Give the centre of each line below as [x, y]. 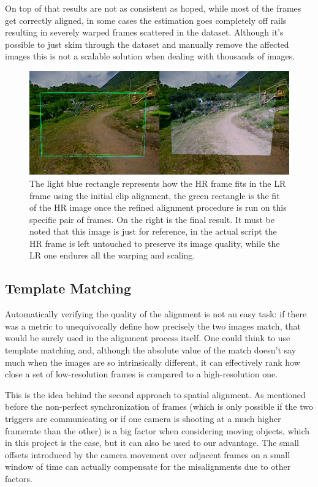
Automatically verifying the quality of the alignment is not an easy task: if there [156, 314]
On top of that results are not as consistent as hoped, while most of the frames [153, 8]
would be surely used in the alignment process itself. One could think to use [148, 338]
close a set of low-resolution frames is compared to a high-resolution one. [142, 374]
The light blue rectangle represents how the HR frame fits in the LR [158, 183]
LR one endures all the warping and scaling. [112, 255]
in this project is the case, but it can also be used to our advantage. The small [152, 443]
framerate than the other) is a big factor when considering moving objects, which [157, 430]
